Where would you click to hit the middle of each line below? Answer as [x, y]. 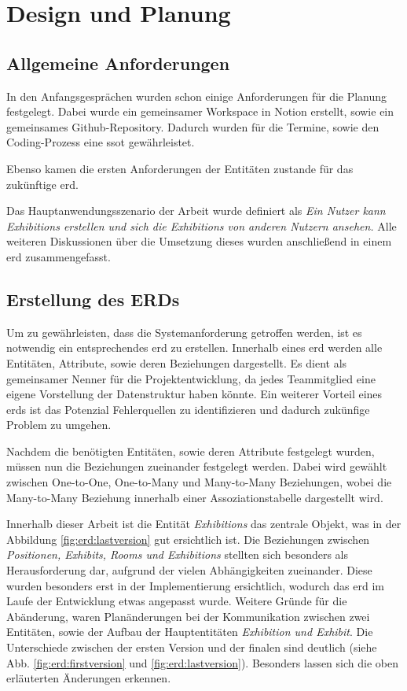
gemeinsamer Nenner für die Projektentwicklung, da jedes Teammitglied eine [191, 378]
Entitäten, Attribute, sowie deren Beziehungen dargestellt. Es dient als [177, 362]
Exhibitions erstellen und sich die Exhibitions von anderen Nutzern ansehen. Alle [202, 225]
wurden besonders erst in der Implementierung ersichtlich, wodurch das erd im [195, 585]
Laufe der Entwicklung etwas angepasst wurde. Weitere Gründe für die [177, 601]
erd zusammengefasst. [59, 256]
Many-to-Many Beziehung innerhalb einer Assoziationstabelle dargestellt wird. [195, 497]
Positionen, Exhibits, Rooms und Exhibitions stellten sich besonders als [178, 554]
